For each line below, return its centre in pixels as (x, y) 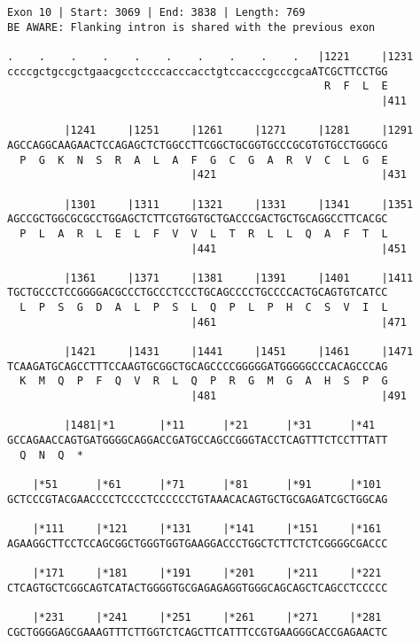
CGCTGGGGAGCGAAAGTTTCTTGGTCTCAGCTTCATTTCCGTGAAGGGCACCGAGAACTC (198, 632)
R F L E (356, 86)
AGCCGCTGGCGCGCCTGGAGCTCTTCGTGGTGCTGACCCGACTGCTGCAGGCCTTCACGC (198, 219)
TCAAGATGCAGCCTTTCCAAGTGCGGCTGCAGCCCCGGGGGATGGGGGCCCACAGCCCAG (198, 366)
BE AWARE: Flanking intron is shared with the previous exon (191, 27)
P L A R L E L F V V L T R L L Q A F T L (204, 233)
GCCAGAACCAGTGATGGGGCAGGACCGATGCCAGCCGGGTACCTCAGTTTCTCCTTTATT (198, 441)
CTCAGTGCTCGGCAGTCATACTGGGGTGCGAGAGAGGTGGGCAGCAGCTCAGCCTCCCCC (198, 588)
